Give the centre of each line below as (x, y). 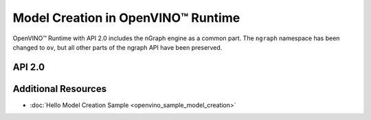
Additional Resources (59, 89)
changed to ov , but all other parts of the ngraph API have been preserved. (117, 47)
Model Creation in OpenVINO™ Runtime (126, 18)
